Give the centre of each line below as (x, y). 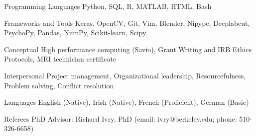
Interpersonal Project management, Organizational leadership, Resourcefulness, (125, 75)
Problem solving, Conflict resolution (59, 85)
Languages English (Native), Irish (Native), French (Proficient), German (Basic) (127, 102)
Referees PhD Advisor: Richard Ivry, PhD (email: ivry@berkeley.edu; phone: (121, 118)
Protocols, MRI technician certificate (60, 59)
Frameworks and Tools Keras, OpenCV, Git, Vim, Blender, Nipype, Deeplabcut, (127, 23)
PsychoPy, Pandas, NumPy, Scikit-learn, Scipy (75, 33)
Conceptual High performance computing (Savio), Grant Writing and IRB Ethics (128, 49)
